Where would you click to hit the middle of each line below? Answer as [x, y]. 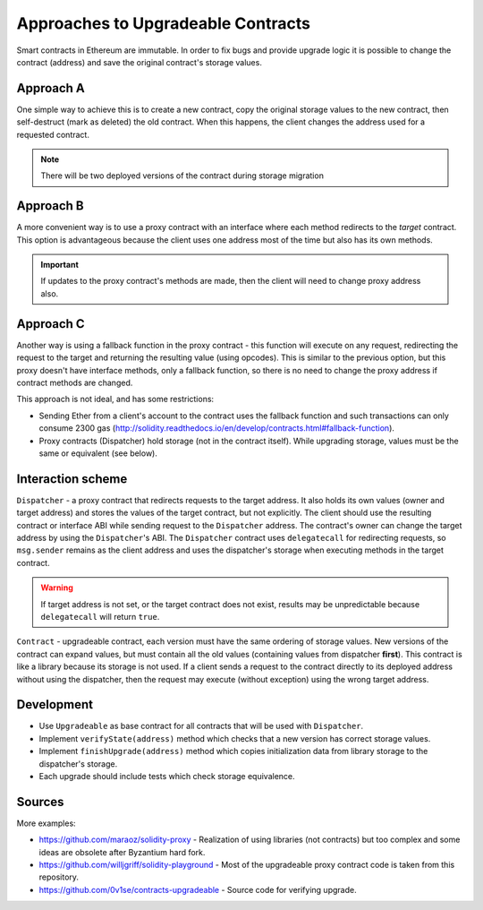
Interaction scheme [72, 479]
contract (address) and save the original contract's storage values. [140, 62]
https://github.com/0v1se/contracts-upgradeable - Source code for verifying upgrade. [198, 889]
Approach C [51, 324]
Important [60, 265]
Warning [57, 588]
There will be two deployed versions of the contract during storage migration [182, 176]
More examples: [46, 823]
